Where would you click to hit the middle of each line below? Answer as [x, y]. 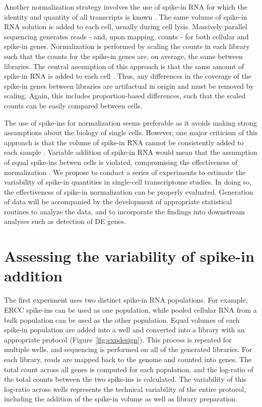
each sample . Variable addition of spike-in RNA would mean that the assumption [131, 152]
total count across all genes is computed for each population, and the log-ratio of [129, 369]
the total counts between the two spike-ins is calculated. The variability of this [125, 379]
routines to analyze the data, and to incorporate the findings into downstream [124, 211]
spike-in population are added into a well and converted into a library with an [124, 330]
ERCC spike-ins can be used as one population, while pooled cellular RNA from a [130, 309]
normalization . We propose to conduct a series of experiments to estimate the [125, 172]
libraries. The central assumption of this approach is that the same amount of [124, 66]
